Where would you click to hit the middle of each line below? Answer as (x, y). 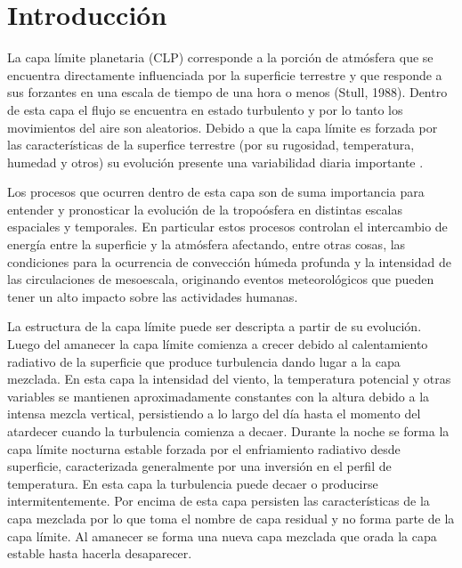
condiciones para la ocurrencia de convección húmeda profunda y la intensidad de (229, 261)
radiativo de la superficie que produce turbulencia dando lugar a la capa (204, 361)
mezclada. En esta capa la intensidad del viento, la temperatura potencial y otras (229, 379)
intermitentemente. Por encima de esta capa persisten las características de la (219, 501)
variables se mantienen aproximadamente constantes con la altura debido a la (219, 396)
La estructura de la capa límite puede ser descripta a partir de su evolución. (215, 326)
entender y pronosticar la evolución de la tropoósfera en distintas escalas (205, 209)
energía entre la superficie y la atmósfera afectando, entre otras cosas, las (207, 244)
